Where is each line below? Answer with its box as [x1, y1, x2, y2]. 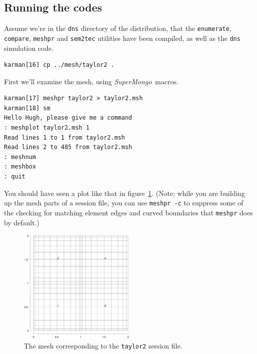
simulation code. [4, 42, 54, 53]
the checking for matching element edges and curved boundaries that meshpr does [4, 207, 253, 217]
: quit [4, 173, 25, 180]
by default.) [4, 217, 40, 227]
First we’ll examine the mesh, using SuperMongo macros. [4, 76, 178, 86]
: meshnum [4, 153, 36, 161]
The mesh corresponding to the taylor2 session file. [24, 340, 182, 351]
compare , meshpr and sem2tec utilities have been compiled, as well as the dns [4, 32, 241, 43]
